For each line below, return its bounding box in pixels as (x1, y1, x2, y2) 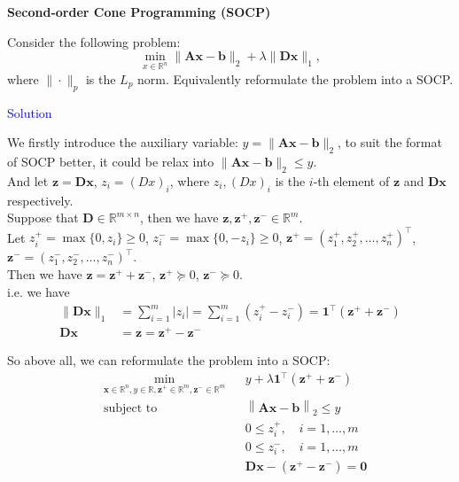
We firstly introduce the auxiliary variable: (7, 133, 238, 152)
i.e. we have (7, 282, 70, 300)
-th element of (313, 171, 390, 190)
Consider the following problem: (7, 32, 181, 51)
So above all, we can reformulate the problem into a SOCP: (7, 351, 331, 369)
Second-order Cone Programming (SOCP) (7, 3, 271, 20)
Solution (7, 103, 52, 121)
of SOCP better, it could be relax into (7, 152, 214, 171)
